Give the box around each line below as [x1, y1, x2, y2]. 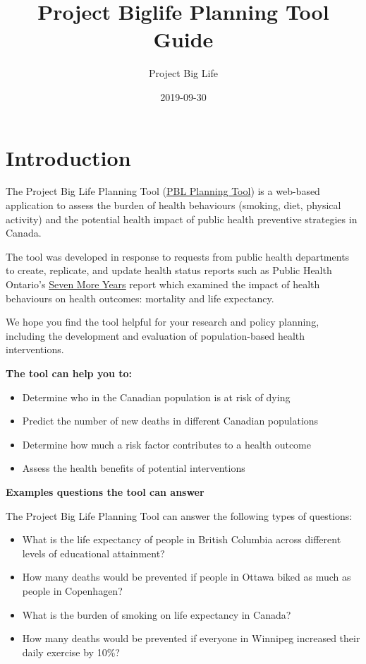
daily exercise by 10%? [22, 644, 120, 659]
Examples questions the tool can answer [6, 484, 205, 499]
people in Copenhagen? [22, 583, 123, 598]
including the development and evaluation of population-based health [6, 328, 305, 343]
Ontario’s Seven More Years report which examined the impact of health [6, 277, 320, 291]
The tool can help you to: [6, 365, 133, 380]
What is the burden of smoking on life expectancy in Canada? [22, 607, 291, 622]
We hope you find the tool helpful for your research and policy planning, [6, 314, 319, 329]
